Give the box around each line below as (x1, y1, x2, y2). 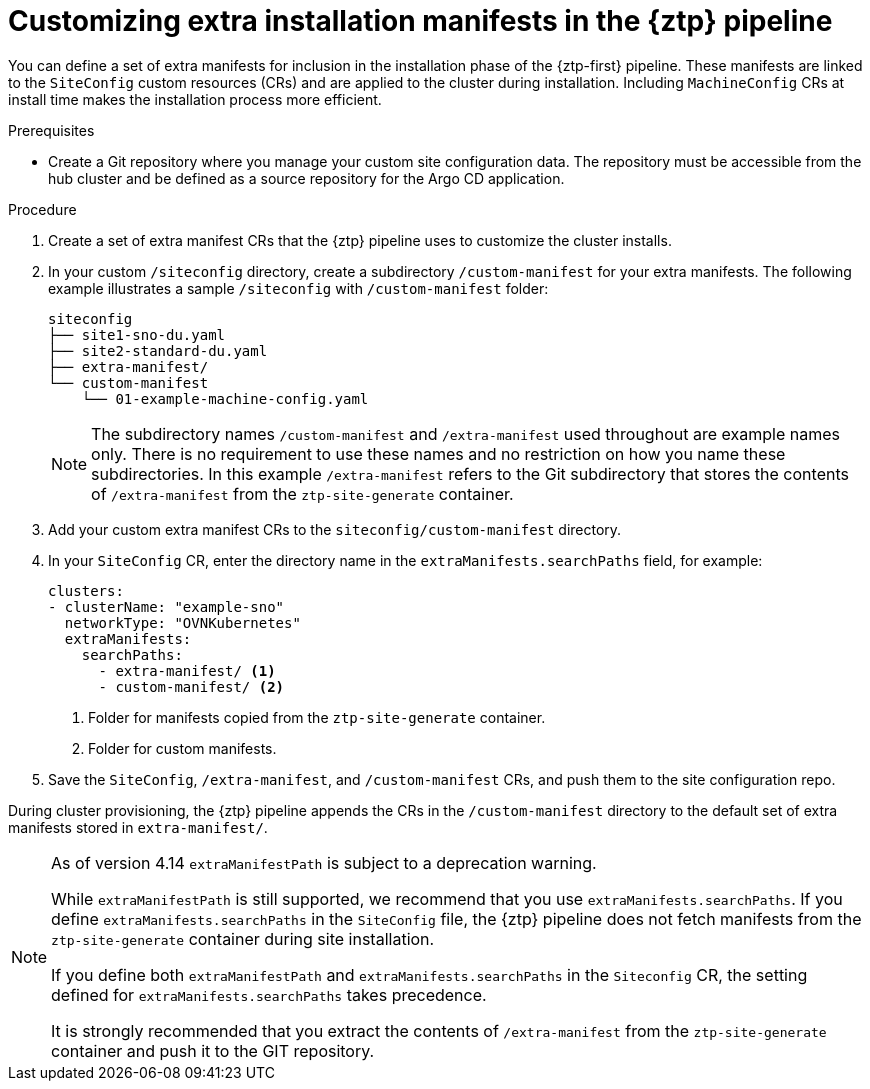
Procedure (8, 200, 77, 218)
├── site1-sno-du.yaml (48, 326, 226, 343)
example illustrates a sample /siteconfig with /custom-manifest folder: (48, 279, 549, 297)
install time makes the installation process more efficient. (8, 90, 382, 108)
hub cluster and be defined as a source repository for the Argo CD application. (48, 169, 565, 187)
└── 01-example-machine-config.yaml (81, 390, 369, 407)
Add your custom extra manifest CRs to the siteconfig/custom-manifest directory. (48, 520, 622, 538)
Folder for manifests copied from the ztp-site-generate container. (88, 708, 546, 726)
